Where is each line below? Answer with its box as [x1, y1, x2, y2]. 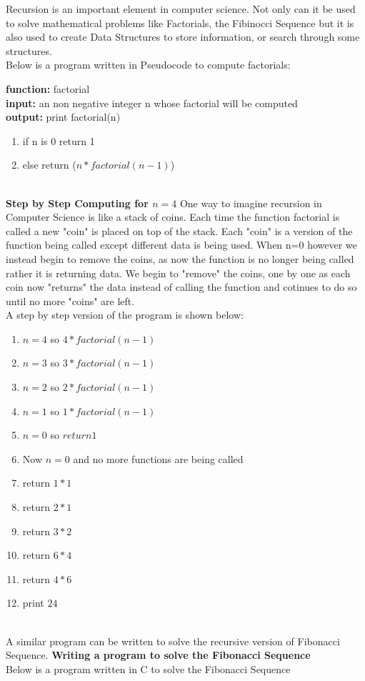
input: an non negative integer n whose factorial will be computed [6, 95, 298, 110]
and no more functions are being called [73, 451, 244, 466]
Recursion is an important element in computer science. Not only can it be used [6, 1, 356, 16]
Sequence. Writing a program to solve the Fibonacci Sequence [6, 647, 311, 662]
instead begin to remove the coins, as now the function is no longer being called [6, 251, 354, 266]
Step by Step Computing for [6, 195, 149, 210]
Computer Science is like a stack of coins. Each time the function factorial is [6, 209, 340, 224]
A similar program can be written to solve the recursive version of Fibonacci [6, 633, 340, 648]
